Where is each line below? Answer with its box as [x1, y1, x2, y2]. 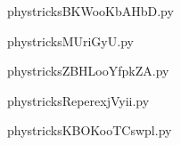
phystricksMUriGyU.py [7, 31, 134, 50]
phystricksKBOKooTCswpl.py [7, 121, 172, 140]
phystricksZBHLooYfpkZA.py [7, 61, 169, 80]
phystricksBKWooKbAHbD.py [7, 2, 174, 20]
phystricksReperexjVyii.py [7, 91, 150, 109]
